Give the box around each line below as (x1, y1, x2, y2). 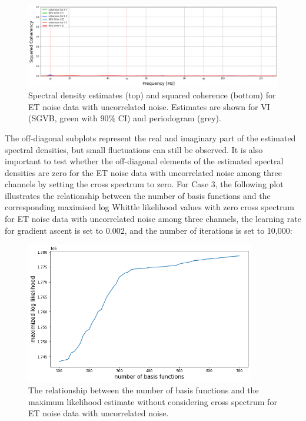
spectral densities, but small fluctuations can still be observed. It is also (5, 143, 263, 155)
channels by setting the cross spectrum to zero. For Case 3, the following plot (5, 178, 284, 190)
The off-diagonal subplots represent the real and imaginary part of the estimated (5, 131, 296, 144)
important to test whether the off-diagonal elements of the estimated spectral (5, 155, 284, 167)
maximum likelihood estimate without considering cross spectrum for (28, 395, 277, 407)
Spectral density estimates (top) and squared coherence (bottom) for (28, 89, 276, 101)
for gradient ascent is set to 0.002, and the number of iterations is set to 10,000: (5, 224, 292, 236)
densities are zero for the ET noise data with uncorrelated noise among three (5, 166, 282, 178)
